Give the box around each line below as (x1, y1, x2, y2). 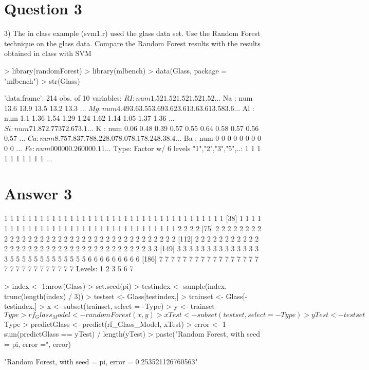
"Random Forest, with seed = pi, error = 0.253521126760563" (4, 356, 198, 366)
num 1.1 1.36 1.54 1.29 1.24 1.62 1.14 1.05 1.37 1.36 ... (4, 113, 175, 123)
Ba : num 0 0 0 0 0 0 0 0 (183, 133, 261, 143)
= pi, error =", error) (4, 338, 71, 349)
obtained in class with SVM (4, 48, 91, 59)
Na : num (223, 92, 253, 103)
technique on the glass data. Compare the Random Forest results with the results (4, 38, 261, 48)
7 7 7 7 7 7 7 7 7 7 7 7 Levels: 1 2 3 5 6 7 (4, 263, 134, 274)
